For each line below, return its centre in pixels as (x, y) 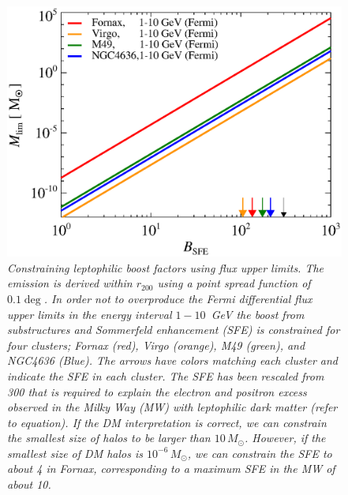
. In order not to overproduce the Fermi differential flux (178, 298)
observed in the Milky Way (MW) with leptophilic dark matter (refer (172, 407)
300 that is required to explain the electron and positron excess (157, 391)
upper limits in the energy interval (90, 314)
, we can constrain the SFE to (260, 453)
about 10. (29, 484)
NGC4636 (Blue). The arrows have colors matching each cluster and (172, 360)
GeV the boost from (258, 314)
